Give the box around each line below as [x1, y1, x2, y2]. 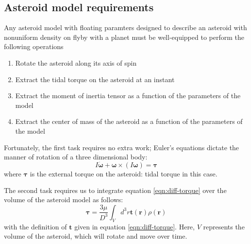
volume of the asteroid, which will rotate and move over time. [4, 231, 187, 241]
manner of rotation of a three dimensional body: [4, 152, 148, 162]
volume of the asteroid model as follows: [4, 194, 123, 205]
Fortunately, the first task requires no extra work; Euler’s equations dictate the [4, 142, 239, 152]
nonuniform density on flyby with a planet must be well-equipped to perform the [4, 32, 244, 42]
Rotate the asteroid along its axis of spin [15, 57, 137, 68]
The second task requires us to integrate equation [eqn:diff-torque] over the [4, 185, 227, 195]
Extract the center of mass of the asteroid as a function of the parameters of [15, 116, 243, 126]
